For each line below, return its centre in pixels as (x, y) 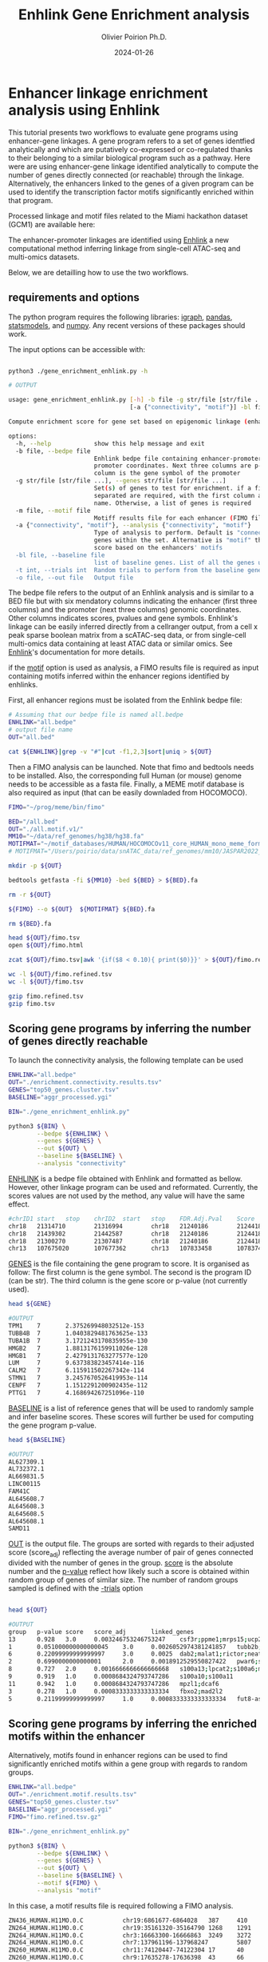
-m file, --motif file (53, 511)
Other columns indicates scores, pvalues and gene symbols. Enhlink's (123, 619)
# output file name (41, 730)
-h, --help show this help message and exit (110, 443)
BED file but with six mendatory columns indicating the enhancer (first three (133, 601)
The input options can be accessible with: (77, 349)
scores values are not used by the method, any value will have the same (126, 1195)
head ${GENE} (30, 1304)
